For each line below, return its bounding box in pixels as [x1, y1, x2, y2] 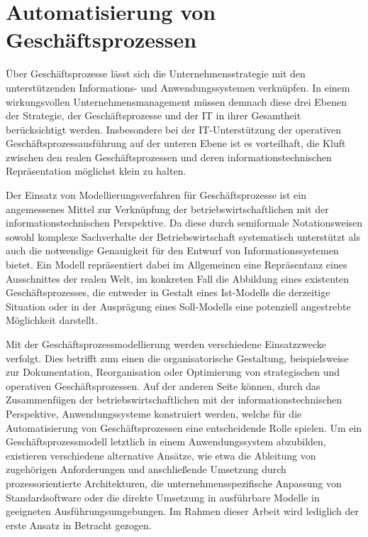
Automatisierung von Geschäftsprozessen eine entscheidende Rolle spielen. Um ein [6, 420, 362, 435]
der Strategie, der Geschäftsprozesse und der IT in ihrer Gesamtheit [6, 108, 301, 123]
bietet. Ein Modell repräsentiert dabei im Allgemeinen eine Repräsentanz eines [6, 257, 347, 272]
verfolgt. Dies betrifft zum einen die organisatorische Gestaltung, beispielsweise [6, 350, 349, 365]
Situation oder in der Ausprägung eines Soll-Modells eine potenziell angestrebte [6, 298, 351, 313]
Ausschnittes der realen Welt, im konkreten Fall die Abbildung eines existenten [6, 271, 350, 286]
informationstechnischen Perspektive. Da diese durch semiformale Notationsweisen [6, 215, 363, 230]
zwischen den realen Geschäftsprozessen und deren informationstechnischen [6, 149, 332, 164]
